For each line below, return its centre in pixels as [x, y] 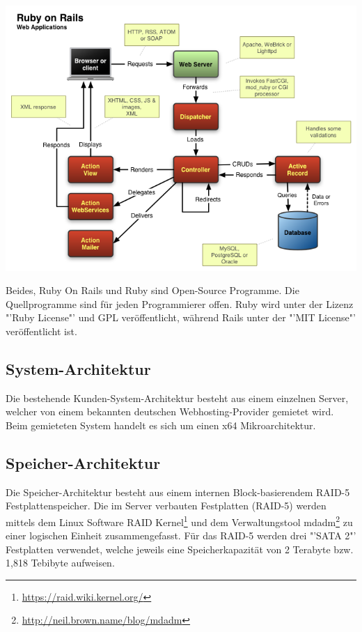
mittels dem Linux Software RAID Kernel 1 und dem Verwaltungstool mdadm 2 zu [179, 521]
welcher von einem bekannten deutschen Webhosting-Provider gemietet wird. [170, 411]
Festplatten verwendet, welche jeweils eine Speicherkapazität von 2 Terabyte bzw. [180, 549]
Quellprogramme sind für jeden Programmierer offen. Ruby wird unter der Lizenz [180, 303]
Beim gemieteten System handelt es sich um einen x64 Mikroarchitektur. [161, 425]
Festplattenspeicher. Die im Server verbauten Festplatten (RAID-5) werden [166, 506]
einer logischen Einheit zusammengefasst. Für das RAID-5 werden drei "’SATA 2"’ [181, 535]
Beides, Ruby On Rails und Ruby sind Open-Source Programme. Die [152, 290]
